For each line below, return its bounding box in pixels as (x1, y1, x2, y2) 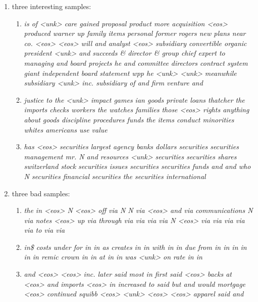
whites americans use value (24, 124, 108, 135)
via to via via (24, 225, 65, 235)
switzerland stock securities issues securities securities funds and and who (24, 161, 251, 171)
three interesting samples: (12, 1, 91, 11)
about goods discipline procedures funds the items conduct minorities (24, 114, 234, 124)
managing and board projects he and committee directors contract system (24, 57, 248, 68)
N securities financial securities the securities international (24, 170, 206, 181)
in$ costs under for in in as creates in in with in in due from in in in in (24, 241, 247, 252)
